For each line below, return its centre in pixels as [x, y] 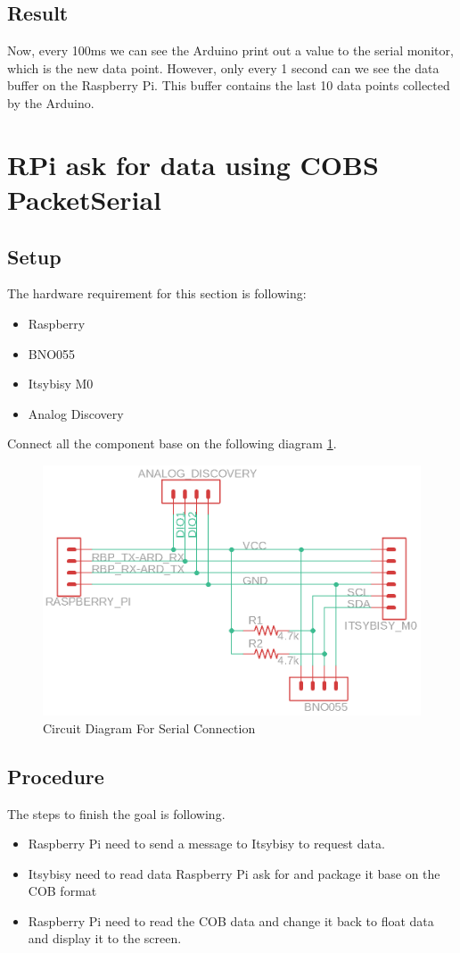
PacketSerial [84, 199]
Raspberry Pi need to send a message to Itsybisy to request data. [206, 844]
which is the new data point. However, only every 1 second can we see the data [223, 67]
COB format [62, 891]
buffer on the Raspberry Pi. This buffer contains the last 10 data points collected [229, 85]
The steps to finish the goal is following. [116, 813]
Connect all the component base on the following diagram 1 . [172, 443]
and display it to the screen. [105, 938]
